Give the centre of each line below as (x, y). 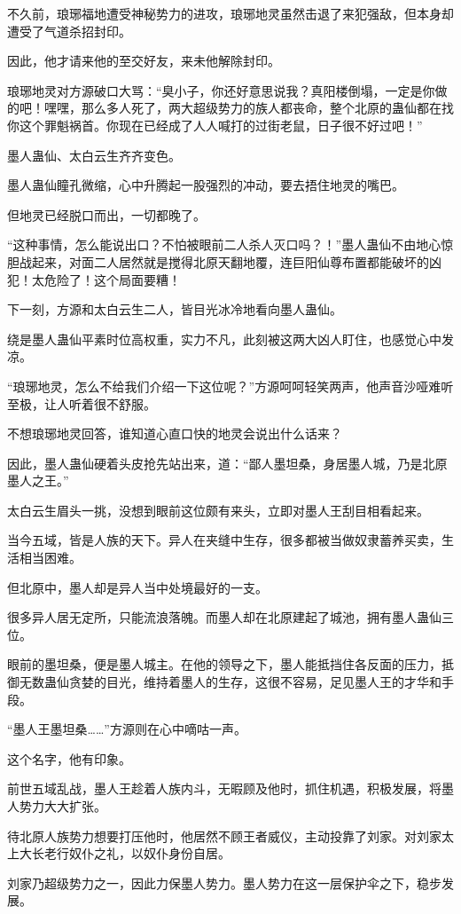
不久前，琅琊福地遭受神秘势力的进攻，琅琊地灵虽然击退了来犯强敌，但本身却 (230, 13)
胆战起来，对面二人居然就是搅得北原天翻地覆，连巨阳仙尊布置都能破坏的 (218, 261)
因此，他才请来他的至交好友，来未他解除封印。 (144, 61)
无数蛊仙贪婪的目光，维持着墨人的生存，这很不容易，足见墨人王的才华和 (230, 682)
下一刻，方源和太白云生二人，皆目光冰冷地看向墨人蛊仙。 (175, 309)
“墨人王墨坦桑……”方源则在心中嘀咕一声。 (127, 729)
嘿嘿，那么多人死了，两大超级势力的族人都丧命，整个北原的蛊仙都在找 (249, 108)
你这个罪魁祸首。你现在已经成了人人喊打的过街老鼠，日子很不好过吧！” (215, 125)
